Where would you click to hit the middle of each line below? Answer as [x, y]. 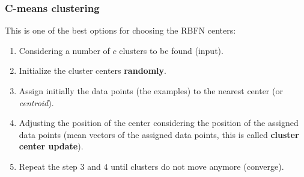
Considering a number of [64, 50]
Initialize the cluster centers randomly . [93, 70]
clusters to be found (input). [171, 50]
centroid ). [36, 102]
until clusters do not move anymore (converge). [197, 166]
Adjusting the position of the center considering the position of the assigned [159, 123]
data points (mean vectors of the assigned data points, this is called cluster [159, 134]
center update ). [51, 146]
